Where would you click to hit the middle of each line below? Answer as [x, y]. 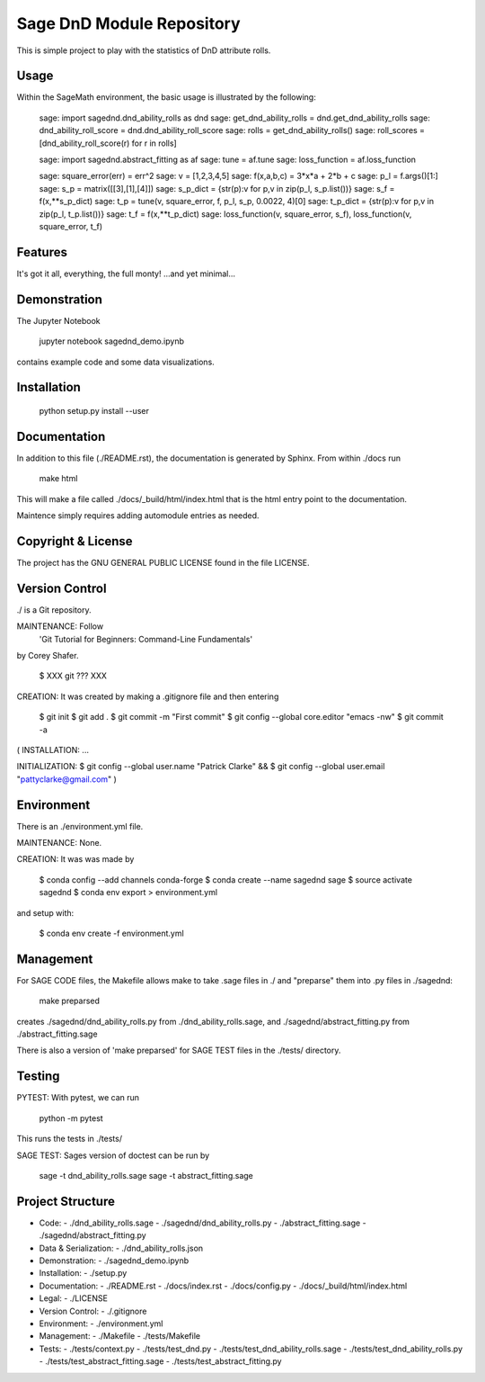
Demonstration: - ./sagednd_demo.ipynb [114, 1261]
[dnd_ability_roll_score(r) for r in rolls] [108, 143]
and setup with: [45, 912]
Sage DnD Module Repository [129, 23]
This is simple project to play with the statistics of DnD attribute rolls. [144, 50]
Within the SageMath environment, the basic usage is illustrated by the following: [166, 97]
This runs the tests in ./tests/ [70, 1139]
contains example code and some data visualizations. [115, 362]
